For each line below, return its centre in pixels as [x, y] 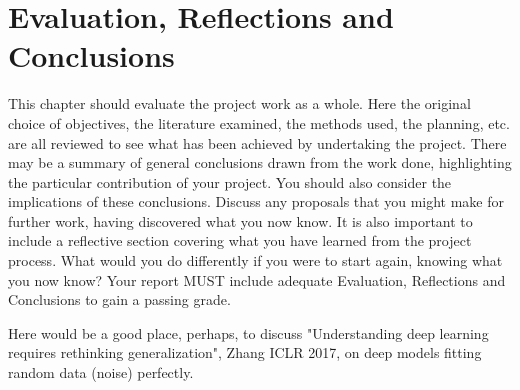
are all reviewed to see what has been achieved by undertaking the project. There [257, 142]
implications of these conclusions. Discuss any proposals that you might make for [256, 201]
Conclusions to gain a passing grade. [119, 299]
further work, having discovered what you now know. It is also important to [240, 220]
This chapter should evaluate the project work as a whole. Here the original [239, 103]
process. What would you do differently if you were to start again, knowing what [255, 260]
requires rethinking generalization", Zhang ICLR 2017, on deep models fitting [245, 352]
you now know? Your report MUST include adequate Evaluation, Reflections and [257, 279]
